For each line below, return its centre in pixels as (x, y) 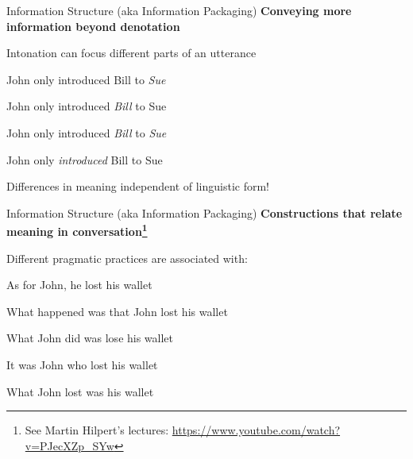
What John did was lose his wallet (90, 338)
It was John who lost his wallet (82, 364)
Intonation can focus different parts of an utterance (131, 53)
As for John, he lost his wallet (79, 285)
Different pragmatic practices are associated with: (127, 258)
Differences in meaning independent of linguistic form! (138, 186)
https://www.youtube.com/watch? (256, 430)
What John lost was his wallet (80, 391)
